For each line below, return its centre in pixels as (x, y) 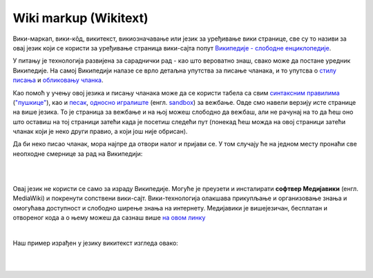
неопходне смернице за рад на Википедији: (78, 153)
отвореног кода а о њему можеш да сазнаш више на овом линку (109, 218)
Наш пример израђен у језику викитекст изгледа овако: (96, 243)
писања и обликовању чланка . (58, 80)
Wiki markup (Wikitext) (80, 18)
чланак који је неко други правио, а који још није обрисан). (100, 132)
